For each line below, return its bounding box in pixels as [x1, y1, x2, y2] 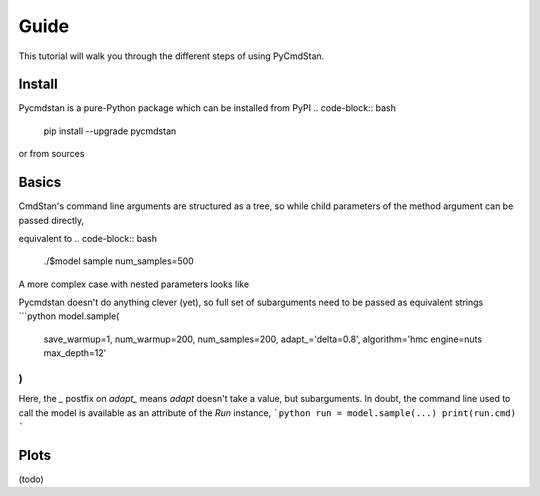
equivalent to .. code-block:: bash [18, 232, 158, 244]
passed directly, [18, 214, 85, 226]
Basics [18, 174, 62, 191]
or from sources [18, 148, 85, 160]
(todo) [18, 473, 44, 485]
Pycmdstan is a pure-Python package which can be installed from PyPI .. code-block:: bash [18, 102, 397, 114]
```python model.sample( [18, 310, 120, 322]
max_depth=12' [43, 347, 107, 359]
